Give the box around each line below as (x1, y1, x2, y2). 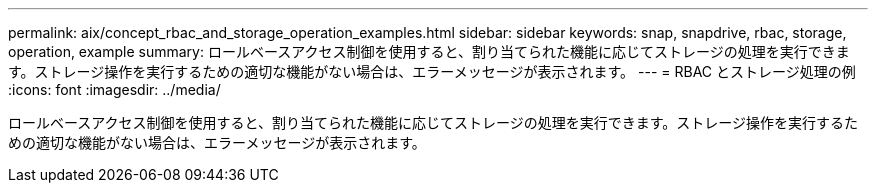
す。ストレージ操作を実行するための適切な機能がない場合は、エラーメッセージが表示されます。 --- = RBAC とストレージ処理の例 (8, 63, 856, 80)
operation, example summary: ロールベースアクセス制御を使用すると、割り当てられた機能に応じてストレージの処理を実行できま (8, 43, 850, 60)
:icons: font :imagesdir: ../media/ (8, 81, 221, 98)
